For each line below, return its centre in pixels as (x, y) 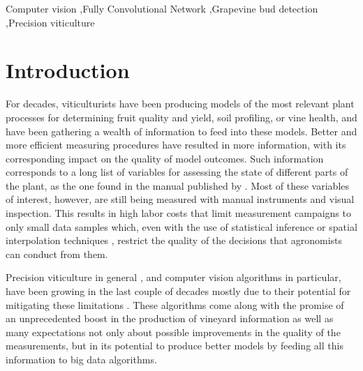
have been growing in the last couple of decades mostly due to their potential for (178, 291)
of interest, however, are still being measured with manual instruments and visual (180, 199)
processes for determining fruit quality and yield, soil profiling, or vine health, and (181, 117)
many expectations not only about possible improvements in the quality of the (173, 332)
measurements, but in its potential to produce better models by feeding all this (175, 346)
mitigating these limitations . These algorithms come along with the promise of (175, 304)
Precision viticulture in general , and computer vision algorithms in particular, (173, 277)
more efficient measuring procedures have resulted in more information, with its (176, 145)
